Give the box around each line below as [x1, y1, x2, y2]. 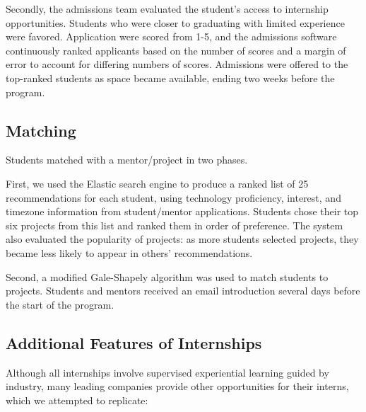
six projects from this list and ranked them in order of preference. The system [6, 217, 343, 232]
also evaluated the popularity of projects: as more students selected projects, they [6, 231, 359, 246]
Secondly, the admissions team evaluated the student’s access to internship [6, 1, 329, 16]
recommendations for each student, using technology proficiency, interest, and [6, 190, 341, 205]
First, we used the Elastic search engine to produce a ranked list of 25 [6, 176, 309, 190]
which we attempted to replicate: [6, 392, 148, 407]
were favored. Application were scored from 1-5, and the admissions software [6, 29, 337, 44]
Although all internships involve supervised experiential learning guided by [6, 365, 329, 379]
